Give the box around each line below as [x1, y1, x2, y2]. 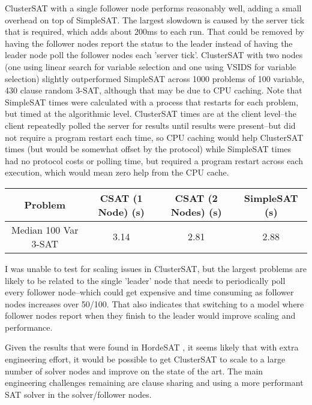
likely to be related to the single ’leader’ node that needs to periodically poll [5, 274, 286, 286]
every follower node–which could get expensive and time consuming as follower [5, 286, 294, 298]
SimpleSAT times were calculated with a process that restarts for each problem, [5, 95, 299, 108]
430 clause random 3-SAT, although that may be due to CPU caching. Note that [5, 84, 302, 96]
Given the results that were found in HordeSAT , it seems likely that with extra [5, 341, 299, 353]
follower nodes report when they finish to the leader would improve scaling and [5, 309, 296, 322]
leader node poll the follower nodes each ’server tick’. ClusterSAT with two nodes [5, 49, 303, 61]
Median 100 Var [11, 222, 79, 237]
